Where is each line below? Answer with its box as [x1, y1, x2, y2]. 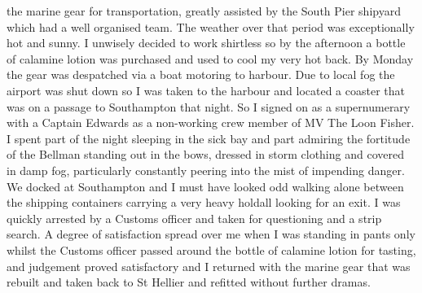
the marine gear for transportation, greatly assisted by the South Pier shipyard [7, 2, 401, 19]
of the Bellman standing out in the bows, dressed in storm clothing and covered [7, 146, 404, 163]
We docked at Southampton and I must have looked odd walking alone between [7, 177, 404, 195]
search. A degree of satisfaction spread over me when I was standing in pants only [7, 225, 415, 243]
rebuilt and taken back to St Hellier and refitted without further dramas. [7, 273, 371, 291]
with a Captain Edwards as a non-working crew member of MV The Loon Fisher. [7, 114, 415, 131]
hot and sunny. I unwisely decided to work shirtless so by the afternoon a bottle [7, 34, 406, 51]
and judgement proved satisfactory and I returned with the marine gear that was [7, 257, 411, 274]
